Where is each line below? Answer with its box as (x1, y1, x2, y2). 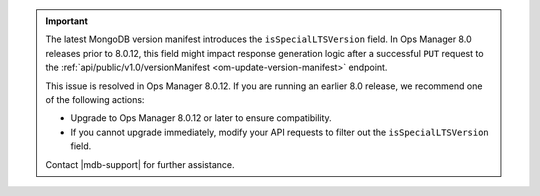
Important (45, 15, 89, 27)
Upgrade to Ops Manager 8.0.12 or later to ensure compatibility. (70, 112, 332, 124)
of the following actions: (45, 93, 145, 105)
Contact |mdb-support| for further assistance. (45, 158, 235, 170)
